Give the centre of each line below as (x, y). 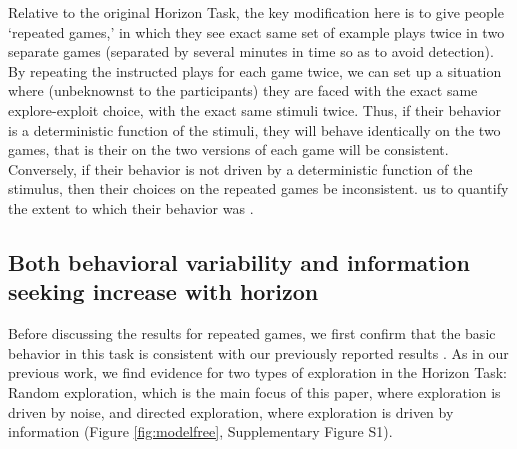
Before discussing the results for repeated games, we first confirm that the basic (252, 333)
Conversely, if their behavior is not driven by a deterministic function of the (240, 168)
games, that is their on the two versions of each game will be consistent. (228, 149)
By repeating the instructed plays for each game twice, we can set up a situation (255, 70)
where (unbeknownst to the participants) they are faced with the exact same (243, 90)
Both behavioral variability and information (239, 261)
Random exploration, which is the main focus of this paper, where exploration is (254, 391)
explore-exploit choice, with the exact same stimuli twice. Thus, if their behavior (255, 109)
